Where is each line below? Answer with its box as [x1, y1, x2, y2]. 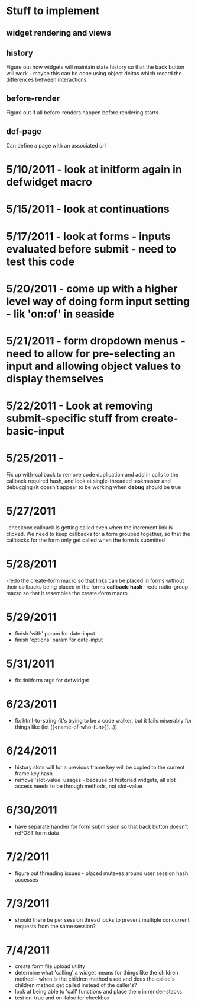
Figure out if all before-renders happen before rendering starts [6, 109, 158, 116]
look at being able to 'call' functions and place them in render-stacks [14, 988, 182, 995]
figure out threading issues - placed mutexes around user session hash [14, 870, 189, 877]
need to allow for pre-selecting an [6, 347, 176, 360]
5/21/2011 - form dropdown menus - [6, 334, 186, 347]
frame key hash [14, 769, 53, 777]
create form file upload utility [14, 963, 86, 970]
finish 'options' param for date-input [14, 636, 103, 643]
